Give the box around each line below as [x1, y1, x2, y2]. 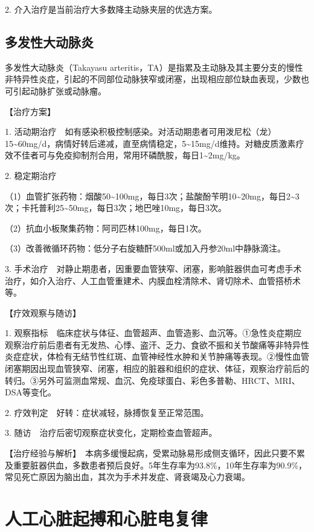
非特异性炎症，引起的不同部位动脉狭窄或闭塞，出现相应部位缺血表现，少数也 [5, 73, 309, 85]
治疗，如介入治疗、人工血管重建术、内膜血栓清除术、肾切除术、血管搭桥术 [5, 274, 301, 287]
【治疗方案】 [5, 105, 56, 117]
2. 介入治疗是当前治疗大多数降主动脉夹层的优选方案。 [5, 3, 217, 15]
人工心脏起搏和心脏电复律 [5, 506, 208, 531]
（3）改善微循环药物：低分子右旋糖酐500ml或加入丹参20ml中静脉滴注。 [5, 242, 286, 255]
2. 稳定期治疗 [5, 169, 57, 181]
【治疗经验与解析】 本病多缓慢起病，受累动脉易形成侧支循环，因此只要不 [5, 447, 296, 459]
